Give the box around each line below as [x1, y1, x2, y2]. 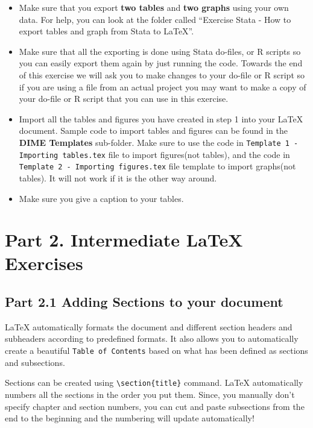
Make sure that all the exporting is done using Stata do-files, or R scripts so [19, 45, 301, 57]
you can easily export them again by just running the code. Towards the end [19, 57, 303, 69]
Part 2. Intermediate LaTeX [5, 227, 243, 252]
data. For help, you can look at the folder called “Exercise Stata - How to [19, 13, 291, 25]
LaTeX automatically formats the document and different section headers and [5, 320, 292, 333]
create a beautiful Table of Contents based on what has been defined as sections [5, 344, 308, 357]
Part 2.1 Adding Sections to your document [5, 292, 283, 311]
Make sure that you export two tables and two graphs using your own [19, 1, 289, 13]
